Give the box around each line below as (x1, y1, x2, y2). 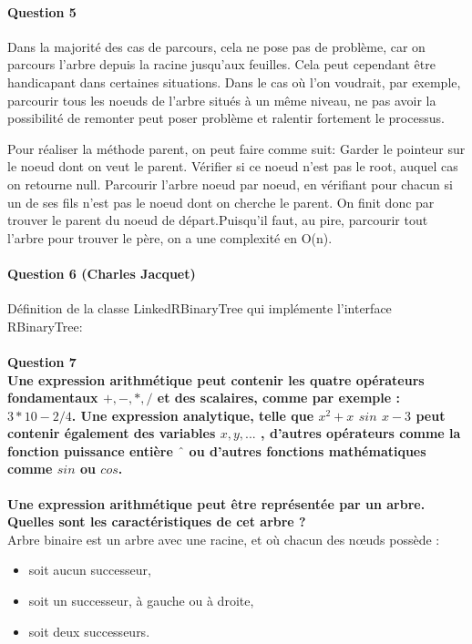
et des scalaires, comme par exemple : (157, 388, 400, 407)
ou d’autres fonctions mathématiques (189, 441, 426, 460)
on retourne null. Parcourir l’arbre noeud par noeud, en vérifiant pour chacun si (7, 174, 453, 193)
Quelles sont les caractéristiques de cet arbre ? (7, 512, 306, 531)
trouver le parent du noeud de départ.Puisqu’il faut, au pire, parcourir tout (7, 210, 428, 230)
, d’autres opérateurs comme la (261, 424, 461, 443)
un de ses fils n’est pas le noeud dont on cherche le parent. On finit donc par (7, 192, 435, 211)
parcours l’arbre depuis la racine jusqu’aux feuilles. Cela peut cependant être (7, 55, 436, 74)
